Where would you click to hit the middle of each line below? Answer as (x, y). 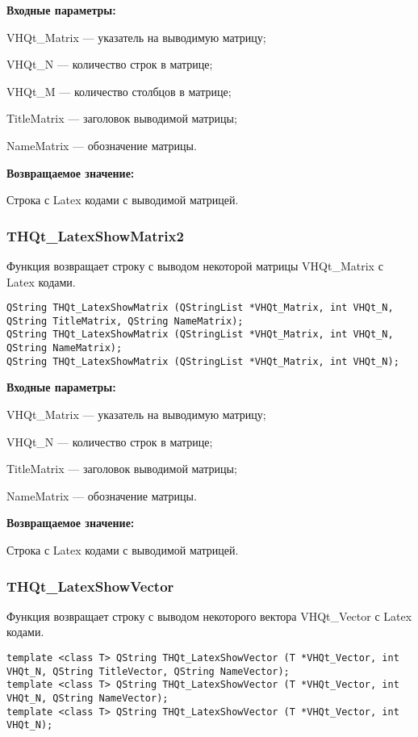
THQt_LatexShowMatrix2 (95, 235)
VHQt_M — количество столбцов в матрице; (119, 91)
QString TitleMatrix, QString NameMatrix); (125, 321)
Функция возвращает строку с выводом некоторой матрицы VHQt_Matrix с (195, 265)
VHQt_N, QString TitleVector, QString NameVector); (148, 671)
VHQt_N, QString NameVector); (88, 698)
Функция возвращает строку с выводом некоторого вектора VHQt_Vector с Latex (209, 616)
